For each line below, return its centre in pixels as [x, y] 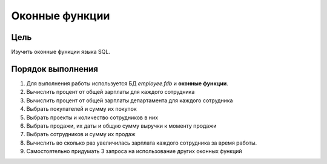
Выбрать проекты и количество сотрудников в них [92, 117]
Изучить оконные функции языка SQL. [61, 52]
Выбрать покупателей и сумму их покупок [82, 109]
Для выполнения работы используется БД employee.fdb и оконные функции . [127, 83]
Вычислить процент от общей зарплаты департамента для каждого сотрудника [130, 100]
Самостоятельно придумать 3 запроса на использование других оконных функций [134, 151]
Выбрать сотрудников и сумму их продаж [81, 134]
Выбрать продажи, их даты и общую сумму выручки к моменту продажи [121, 126]
